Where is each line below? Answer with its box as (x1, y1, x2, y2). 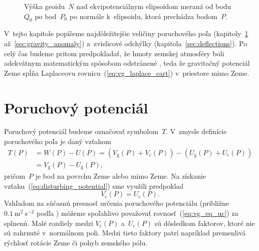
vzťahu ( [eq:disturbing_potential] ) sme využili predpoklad (4, 180, 184, 191)
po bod (35, 11, 57, 21)
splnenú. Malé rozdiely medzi (4, 217, 93, 228)
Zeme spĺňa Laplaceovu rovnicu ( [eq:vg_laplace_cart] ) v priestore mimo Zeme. (4, 67, 249, 78)
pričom (4, 171, 26, 181)
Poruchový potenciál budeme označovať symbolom (4, 126, 158, 137)
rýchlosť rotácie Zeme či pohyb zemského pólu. (4, 237, 148, 247)
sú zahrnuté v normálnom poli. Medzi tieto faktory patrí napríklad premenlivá (4, 227, 246, 238)
